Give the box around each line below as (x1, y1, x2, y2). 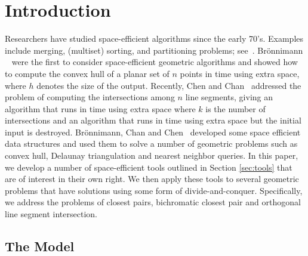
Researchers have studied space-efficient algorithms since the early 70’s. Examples (5, 32, 304, 45)
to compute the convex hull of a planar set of (5, 67, 170, 79)
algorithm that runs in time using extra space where (5, 102, 196, 115)
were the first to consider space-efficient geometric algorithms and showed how (11, 55, 298, 68)
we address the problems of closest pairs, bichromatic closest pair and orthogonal (5, 196, 301, 208)
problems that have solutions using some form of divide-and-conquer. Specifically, (5, 184, 303, 196)
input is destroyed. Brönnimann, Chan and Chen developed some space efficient (5, 125, 301, 138)
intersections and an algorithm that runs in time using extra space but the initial (5, 114, 301, 127)
